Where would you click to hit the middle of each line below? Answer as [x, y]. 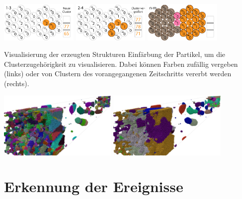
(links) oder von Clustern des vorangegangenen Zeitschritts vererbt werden [118, 74]
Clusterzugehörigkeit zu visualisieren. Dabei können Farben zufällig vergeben [121, 64]
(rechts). [17, 83]
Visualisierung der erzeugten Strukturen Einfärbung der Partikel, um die [115, 54]
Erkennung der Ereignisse [94, 186]
